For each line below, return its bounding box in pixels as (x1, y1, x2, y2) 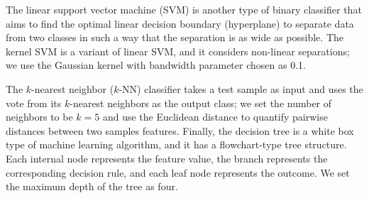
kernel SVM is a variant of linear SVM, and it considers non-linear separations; (6, 43, 350, 58)
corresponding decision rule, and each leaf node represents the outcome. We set (6, 165, 350, 180)
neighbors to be (6, 109, 73, 124)
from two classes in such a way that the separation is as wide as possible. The (6, 30, 343, 45)
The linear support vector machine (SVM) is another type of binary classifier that (6, 2, 362, 16)
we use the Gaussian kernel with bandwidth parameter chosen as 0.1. (6, 57, 306, 72)
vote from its (6, 95, 62, 110)
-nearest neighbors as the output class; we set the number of (70, 95, 332, 110)
